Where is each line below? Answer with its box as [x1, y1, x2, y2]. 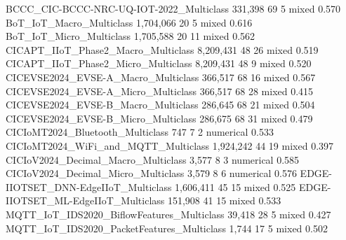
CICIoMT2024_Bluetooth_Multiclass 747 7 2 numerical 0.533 [6, 125, 274, 139]
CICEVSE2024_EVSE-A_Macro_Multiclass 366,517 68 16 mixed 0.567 [6, 69, 316, 84]
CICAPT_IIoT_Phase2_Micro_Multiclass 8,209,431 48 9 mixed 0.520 [6, 56, 312, 71]
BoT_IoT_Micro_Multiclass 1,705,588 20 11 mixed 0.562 [6, 29, 255, 43]
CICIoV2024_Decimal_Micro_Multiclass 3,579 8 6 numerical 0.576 [6, 166, 297, 181]
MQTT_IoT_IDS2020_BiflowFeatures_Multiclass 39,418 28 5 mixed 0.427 [6, 206, 331, 221]
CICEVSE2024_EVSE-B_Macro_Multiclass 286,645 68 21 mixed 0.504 [6, 97, 315, 112]
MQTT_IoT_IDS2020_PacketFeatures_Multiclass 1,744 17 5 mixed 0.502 [6, 220, 328, 235]
